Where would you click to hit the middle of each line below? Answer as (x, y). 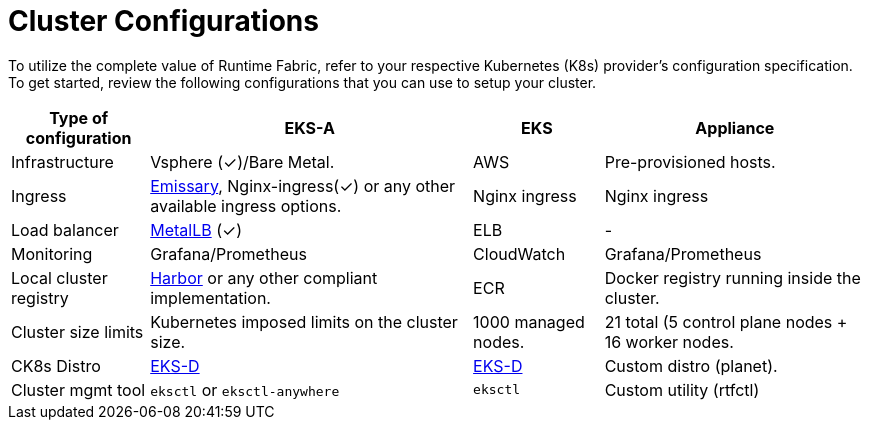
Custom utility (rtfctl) (682, 389)
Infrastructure (62, 161)
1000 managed (529, 321)
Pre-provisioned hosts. (690, 161)
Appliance (735, 127)
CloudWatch (519, 253)
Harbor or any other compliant (264, 277)
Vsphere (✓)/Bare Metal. (242, 161)
